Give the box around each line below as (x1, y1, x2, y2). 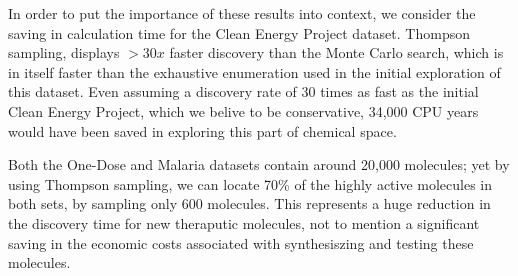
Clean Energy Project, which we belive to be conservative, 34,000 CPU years (8, 100, 479, 121)
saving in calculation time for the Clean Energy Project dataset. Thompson (8, 22, 470, 43)
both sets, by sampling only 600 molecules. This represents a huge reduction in (8, 193, 491, 214)
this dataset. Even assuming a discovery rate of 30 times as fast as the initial (8, 81, 479, 102)
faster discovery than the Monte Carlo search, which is (169, 42, 504, 63)
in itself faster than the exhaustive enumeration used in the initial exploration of (8, 61, 501, 82)
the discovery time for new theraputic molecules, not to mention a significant (8, 212, 480, 233)
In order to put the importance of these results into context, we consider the (8, 3, 476, 23)
